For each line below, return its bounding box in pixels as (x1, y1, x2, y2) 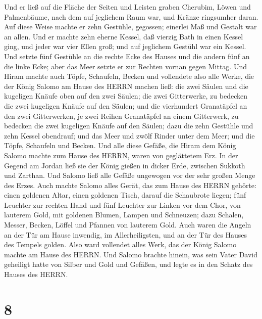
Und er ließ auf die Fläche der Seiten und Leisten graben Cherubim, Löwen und (4, 2, 251, 12)
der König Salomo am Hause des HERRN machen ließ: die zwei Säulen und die (4, 80, 248, 91)
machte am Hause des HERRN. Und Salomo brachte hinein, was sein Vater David (4, 249, 258, 259)
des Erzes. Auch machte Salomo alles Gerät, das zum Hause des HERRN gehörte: (4, 179, 256, 190)
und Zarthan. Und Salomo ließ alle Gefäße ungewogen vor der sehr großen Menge (4, 170, 255, 180)
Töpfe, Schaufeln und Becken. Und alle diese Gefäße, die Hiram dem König (4, 140, 236, 151)
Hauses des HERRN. (4, 269, 68, 280)
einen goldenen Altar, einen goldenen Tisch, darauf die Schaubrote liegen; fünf (4, 190, 246, 200)
